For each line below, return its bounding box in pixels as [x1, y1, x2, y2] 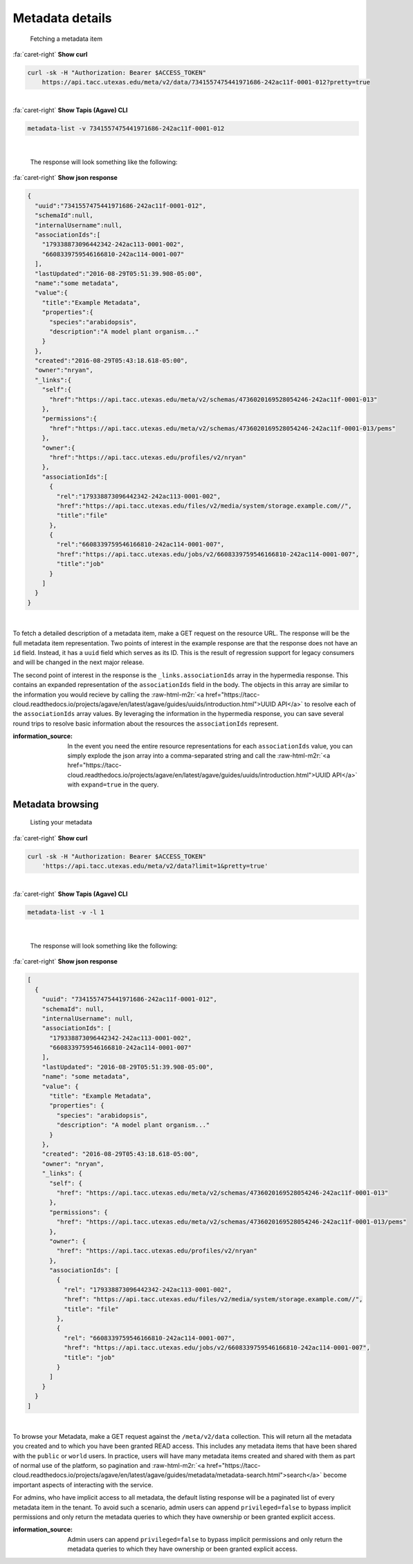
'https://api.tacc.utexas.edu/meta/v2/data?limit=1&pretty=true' [42, 862, 268, 870]
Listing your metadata [30, 818, 93, 827]
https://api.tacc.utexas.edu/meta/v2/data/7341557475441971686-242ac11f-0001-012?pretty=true [42, 78, 370, 86]
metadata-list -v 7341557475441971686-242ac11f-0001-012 [27, 125, 225, 132]
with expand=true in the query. [67, 780, 159, 789]
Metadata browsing [12, 798, 99, 810]
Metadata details [12, 10, 112, 26]
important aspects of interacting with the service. [12, 1480, 154, 1489]
